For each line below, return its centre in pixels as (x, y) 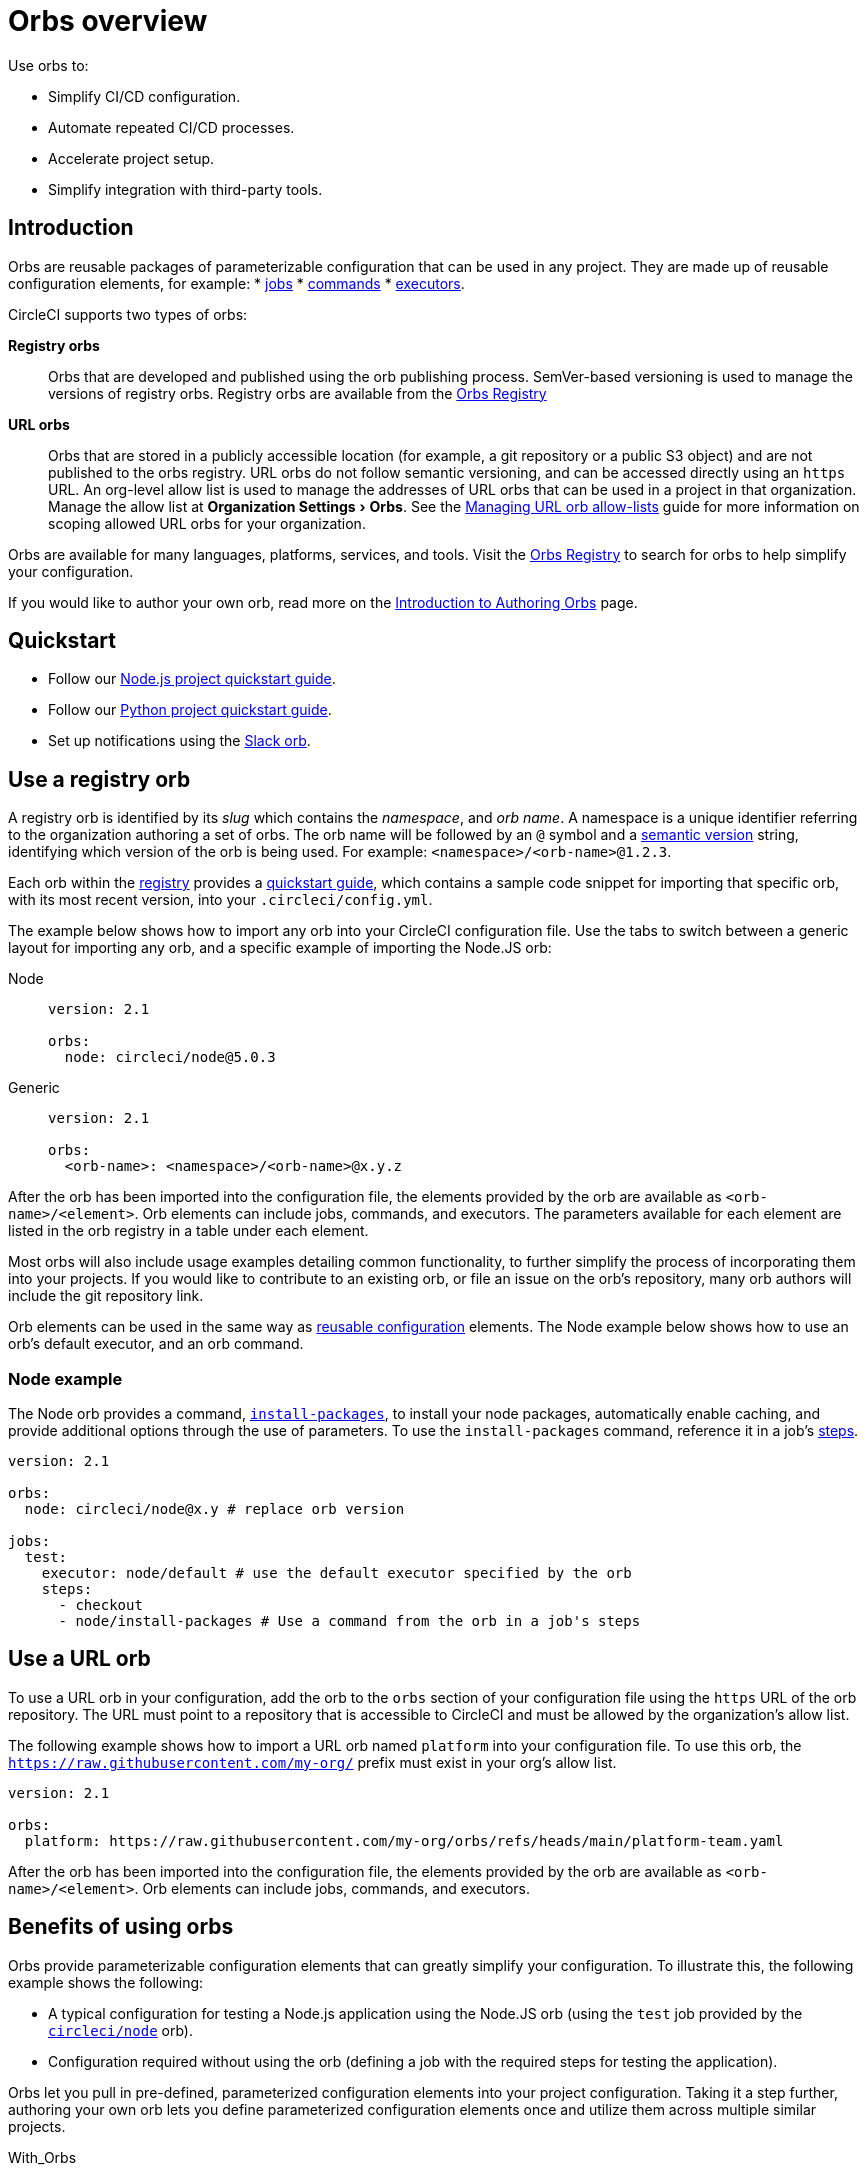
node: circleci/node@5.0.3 (170, 1057)
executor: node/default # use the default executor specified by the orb (336, 1573)
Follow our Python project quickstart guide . (190, 710)
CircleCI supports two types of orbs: (128, 314)
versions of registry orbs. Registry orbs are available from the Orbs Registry (297, 393)
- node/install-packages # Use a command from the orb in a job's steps (349, 1621)
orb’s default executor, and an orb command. (156, 1344)
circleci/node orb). (120, 2030)
